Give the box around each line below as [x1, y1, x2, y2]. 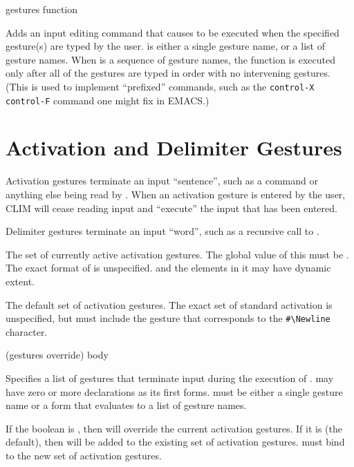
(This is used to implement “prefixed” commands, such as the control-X [6, 79, 315, 93]
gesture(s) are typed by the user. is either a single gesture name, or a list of [6, 39, 325, 53]
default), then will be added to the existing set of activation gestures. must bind [6, 435, 345, 449]
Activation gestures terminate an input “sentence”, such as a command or [6, 173, 318, 188]
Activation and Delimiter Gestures [6, 133, 342, 162]
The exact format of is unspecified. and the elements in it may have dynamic [6, 260, 331, 275]
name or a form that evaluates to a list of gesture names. [6, 398, 247, 412]
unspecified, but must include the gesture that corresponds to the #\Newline [6, 311, 330, 325]
